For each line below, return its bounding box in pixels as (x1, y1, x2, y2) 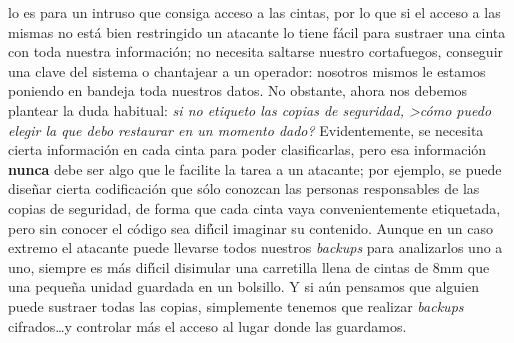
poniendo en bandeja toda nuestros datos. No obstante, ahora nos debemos (8, 80, 468, 101)
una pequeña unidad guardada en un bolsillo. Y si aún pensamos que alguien (8, 276, 479, 297)
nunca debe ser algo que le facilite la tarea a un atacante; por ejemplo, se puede (8, 158, 502, 179)
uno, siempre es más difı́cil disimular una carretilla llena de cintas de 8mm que (8, 256, 490, 277)
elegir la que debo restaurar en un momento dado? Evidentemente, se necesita (8, 119, 484, 140)
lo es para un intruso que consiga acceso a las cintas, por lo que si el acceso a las (8, 2, 501, 22)
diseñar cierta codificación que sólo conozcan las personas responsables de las (8, 178, 480, 199)
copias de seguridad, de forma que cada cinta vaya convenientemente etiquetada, (8, 197, 501, 218)
